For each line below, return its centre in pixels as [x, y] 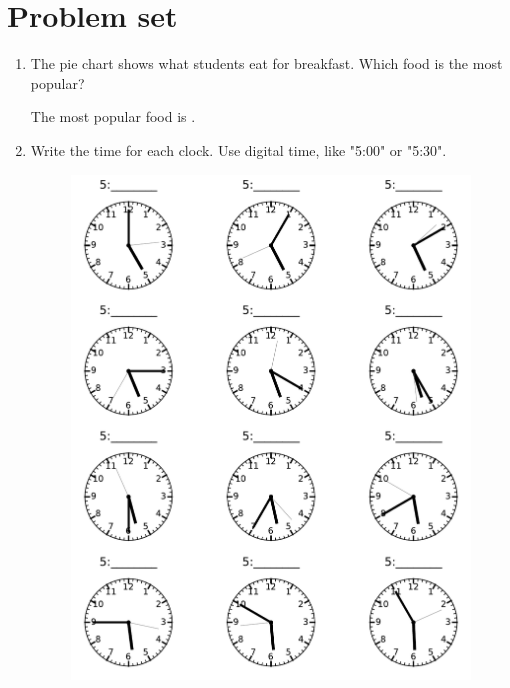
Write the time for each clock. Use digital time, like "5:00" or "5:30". [238, 149]
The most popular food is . [113, 116]
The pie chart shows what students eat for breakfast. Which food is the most [266, 63]
